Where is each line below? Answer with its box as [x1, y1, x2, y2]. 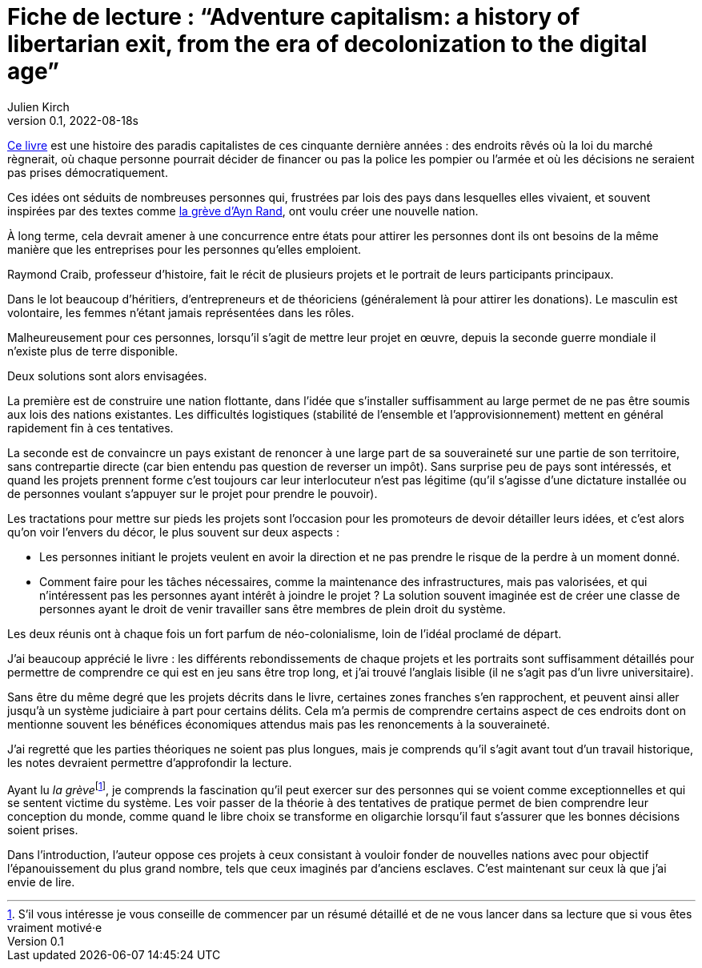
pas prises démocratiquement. [7, 165, 168, 179]
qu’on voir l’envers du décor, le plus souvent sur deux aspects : [7, 524, 339, 539]
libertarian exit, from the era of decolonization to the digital [7, 30, 648, 58]
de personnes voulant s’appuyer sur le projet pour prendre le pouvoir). [7, 486, 378, 500]
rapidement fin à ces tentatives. [7, 420, 174, 435]
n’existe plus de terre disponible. [7, 343, 179, 358]
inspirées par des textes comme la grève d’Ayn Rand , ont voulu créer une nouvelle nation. [7, 203, 479, 218]
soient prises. [7, 823, 78, 837]
